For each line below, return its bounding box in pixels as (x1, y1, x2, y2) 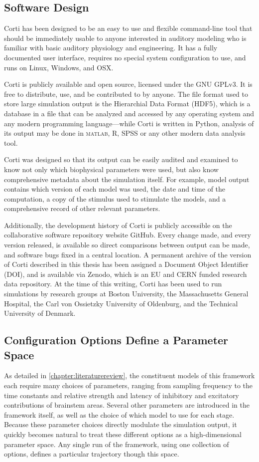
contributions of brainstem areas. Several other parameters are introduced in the (4, 400, 250, 410)
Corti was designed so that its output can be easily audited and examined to (4, 154, 238, 165)
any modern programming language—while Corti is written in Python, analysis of (4, 118, 254, 128)
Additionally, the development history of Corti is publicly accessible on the (4, 220, 232, 230)
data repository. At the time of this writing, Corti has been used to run (4, 278, 222, 289)
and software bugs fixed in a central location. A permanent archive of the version (4, 249, 252, 259)
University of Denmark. (4, 308, 76, 318)
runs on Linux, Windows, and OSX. (4, 62, 114, 72)
